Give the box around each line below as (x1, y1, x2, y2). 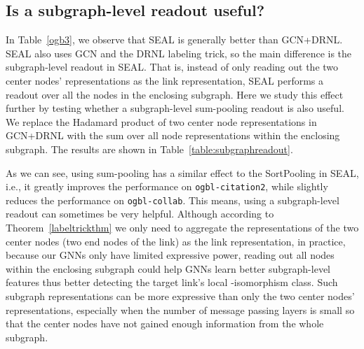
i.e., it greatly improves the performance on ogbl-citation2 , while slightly (6, 179, 328, 194)
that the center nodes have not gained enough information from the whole (6, 316, 324, 331)
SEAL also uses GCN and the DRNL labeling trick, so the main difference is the (6, 45, 352, 60)
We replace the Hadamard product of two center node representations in (6, 114, 317, 129)
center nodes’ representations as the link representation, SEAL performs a (6, 73, 324, 87)
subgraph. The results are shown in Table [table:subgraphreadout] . (6, 141, 293, 156)
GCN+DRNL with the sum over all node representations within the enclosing (6, 128, 340, 143)
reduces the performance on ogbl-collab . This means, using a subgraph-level (6, 192, 339, 207)
